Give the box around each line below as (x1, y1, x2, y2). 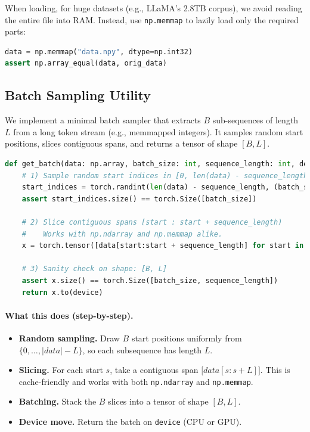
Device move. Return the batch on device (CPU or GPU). (18, 415, 242, 427)
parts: (5, 25, 26, 38)
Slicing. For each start (18, 363, 103, 376)
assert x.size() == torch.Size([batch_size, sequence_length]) (21, 276, 278, 285)
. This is (260, 363, 290, 376)
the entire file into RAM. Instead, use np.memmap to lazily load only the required (5, 13, 299, 26)
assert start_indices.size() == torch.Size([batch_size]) (21, 194, 257, 203)
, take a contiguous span (110, 363, 199, 376)
